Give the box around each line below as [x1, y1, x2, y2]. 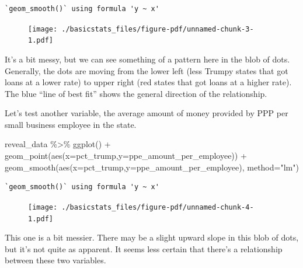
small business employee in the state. [5, 118, 137, 130]
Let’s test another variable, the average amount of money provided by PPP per [5, 107, 288, 119]
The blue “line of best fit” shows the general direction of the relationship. [5, 87, 267, 99]
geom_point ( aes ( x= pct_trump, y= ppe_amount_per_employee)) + [5, 149, 247, 162]
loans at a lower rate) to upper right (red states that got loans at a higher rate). [5, 76, 292, 88]
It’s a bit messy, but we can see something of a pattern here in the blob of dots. [5, 53, 290, 65]
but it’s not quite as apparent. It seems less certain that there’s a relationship [5, 242, 283, 255]
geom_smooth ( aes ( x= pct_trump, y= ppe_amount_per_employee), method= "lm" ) [5, 161, 299, 173]
